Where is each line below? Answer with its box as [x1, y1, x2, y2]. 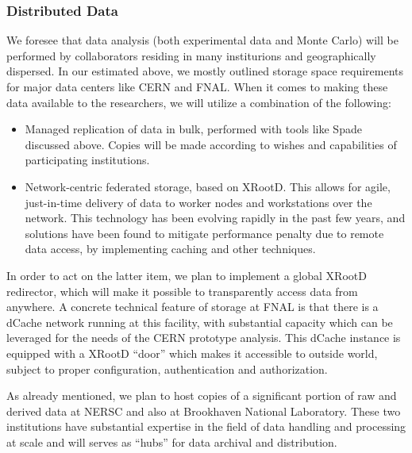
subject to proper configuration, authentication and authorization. [6, 360, 328, 377]
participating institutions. [25, 152, 150, 168]
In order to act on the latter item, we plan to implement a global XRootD [6, 267, 367, 283]
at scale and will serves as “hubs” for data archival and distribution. [6, 433, 337, 450]
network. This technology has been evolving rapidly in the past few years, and [25, 209, 406, 226]
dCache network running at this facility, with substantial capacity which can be [6, 313, 393, 330]
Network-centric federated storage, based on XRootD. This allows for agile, [25, 178, 391, 194]
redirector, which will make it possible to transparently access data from [6, 282, 358, 299]
